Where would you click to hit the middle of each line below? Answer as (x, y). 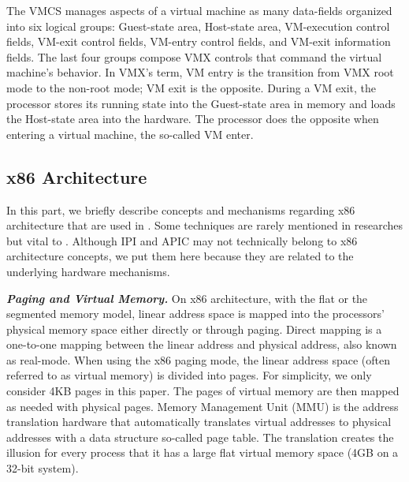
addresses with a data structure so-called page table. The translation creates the (200, 437)
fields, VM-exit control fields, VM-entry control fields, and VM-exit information (199, 41)
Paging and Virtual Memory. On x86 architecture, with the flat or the (187, 298)
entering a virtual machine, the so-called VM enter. (130, 134)
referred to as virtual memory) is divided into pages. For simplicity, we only (189, 375)
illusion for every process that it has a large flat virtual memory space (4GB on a (203, 452)
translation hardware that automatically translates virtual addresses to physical (199, 422)
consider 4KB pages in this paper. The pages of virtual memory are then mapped (203, 391)
